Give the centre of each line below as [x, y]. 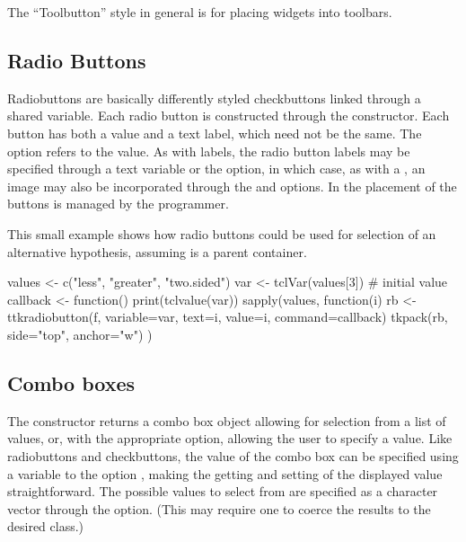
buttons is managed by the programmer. [118, 204]
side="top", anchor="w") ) [80, 334]
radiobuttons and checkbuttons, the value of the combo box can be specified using [233, 455]
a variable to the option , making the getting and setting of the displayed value [225, 473]
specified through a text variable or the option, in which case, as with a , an [216, 169]
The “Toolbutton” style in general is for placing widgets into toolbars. [200, 12]
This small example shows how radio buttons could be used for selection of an [222, 233]
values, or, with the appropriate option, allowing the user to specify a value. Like [230, 438]
